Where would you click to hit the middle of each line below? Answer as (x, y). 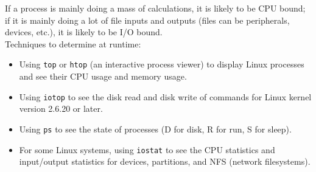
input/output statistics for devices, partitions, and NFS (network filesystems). (165, 161)
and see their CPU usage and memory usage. (103, 76)
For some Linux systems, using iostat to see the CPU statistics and (147, 149)
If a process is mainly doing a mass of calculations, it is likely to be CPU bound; (155, 8)
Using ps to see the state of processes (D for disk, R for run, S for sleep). (155, 129)
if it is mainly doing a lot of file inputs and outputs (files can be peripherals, (147, 20)
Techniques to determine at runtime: (73, 43)
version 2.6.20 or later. (61, 108)
